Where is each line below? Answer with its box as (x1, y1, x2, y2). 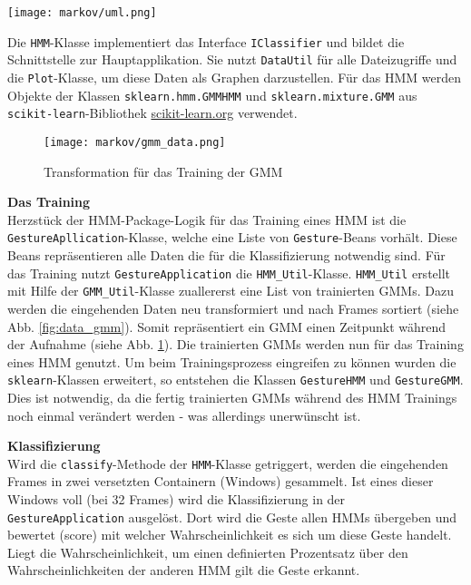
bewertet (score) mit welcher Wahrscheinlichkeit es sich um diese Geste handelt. (7, 525, 452, 544)
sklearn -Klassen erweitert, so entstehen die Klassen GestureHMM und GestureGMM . (7, 370, 464, 389)
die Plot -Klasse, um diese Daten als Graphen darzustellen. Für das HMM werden (7, 67, 462, 86)
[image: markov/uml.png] (7, 6, 157, 19)
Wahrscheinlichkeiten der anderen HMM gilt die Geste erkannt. (7, 561, 360, 580)
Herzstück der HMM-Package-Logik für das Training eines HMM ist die (7, 210, 407, 229)
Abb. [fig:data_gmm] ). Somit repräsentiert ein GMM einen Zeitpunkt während (7, 317, 446, 336)
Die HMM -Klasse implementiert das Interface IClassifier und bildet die (7, 32, 405, 51)
